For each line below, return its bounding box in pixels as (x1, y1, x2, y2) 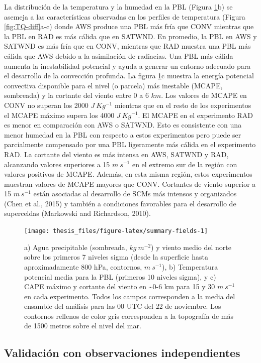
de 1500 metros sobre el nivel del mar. (24, 320, 141, 331)
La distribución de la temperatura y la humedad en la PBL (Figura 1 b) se (4, 2, 233, 12)
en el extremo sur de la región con (132, 159, 237, 169)
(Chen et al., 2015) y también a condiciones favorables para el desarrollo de (4, 198, 236, 208)
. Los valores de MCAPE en (161, 90, 247, 100)
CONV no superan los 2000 (4, 99, 89, 110)
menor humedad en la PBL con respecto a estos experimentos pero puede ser (4, 129, 241, 140)
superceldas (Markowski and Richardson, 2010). (4, 208, 151, 218)
